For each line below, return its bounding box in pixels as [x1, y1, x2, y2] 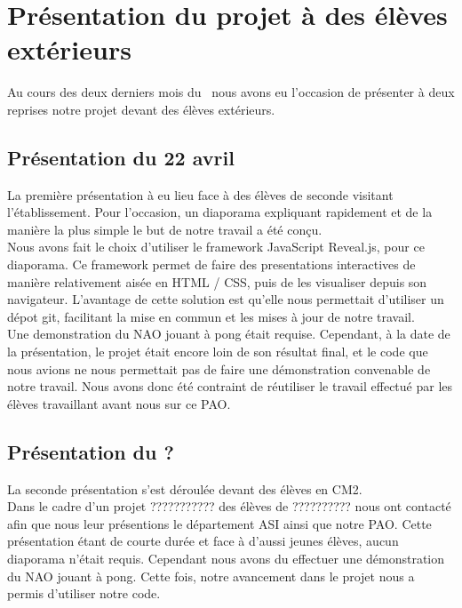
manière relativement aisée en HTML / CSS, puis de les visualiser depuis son [7, 272, 427, 291]
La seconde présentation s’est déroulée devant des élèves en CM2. [7, 479, 362, 498]
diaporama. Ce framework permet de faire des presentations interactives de [7, 255, 416, 274]
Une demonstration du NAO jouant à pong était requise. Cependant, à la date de [7, 324, 450, 343]
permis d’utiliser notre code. [7, 584, 161, 603]
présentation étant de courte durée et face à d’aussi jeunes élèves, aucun [7, 532, 399, 550]
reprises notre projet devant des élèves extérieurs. [7, 100, 275, 118]
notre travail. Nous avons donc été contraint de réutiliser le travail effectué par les [7, 377, 453, 396]
